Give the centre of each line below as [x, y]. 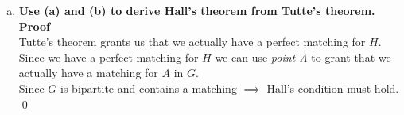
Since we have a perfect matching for [109, 57]
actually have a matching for [88, 73]
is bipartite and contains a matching [149, 88]
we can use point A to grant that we [303, 57]
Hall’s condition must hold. [333, 88]
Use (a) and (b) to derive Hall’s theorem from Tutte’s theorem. [197, 10]
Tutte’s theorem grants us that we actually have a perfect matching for [192, 42]
